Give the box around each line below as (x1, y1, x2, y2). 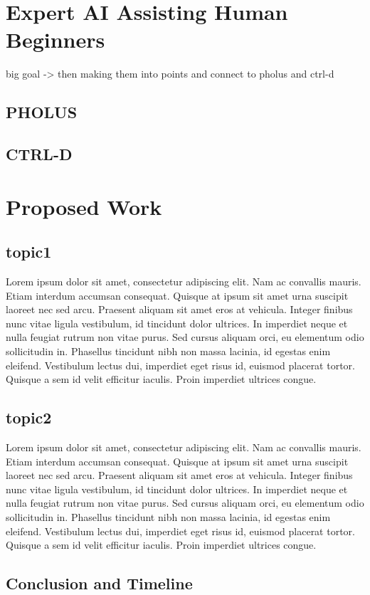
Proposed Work (6, 191, 162, 221)
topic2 (6, 406, 52, 428)
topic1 (6, 241, 52, 263)
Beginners (6, 25, 105, 54)
